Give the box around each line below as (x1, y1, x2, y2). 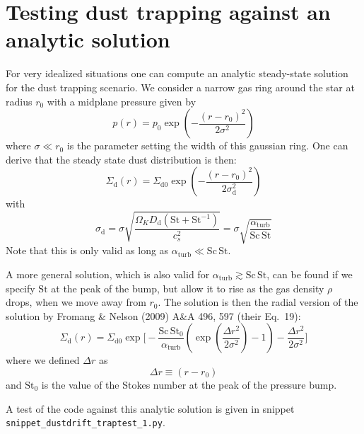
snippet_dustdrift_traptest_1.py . (6, 415, 165, 430)
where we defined (6, 353, 80, 367)
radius (6, 93, 33, 108)
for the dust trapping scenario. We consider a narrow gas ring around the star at (6, 79, 355, 94)
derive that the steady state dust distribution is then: (6, 152, 237, 166)
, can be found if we (266, 266, 353, 281)
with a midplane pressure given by (47, 93, 196, 108)
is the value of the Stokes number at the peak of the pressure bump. (41, 377, 337, 392)
